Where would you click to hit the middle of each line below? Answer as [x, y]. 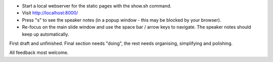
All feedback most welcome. [39, 52]
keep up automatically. [45, 34]
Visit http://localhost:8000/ [50, 13]
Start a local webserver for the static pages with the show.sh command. [97, 6]
